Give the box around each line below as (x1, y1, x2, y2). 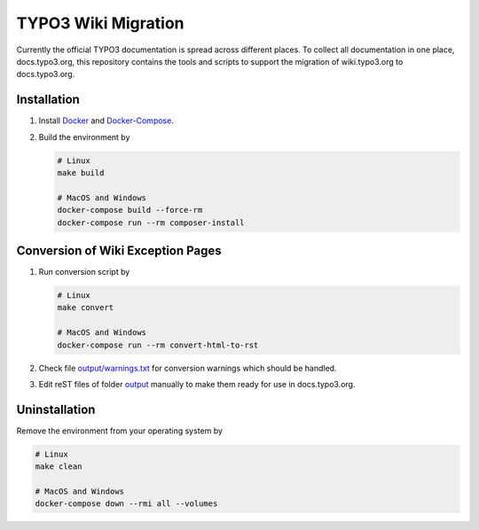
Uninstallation (16, 401, 96, 417)
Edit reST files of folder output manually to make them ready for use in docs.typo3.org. (38, 378, 356, 389)
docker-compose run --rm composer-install (57, 217, 245, 228)
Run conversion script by (38, 267, 130, 277)
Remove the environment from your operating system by (16, 425, 224, 436)
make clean (35, 462, 82, 472)
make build (57, 168, 105, 177)
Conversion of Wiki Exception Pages (16, 243, 222, 258)
